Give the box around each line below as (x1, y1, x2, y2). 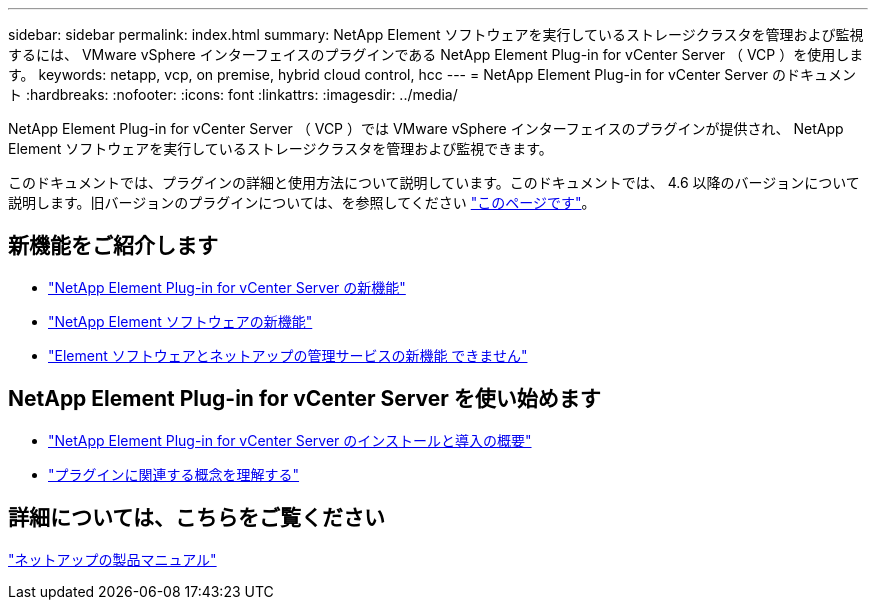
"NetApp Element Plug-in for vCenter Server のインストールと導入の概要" (48, 431, 532, 449)
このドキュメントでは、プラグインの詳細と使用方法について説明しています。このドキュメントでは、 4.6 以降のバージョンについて (8, 174, 860, 191)
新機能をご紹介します (8, 233, 218, 259)
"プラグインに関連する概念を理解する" (48, 465, 300, 483)
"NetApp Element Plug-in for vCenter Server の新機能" (48, 278, 406, 296)
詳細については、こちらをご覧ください (8, 505, 385, 531)
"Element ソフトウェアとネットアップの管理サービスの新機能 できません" (48, 346, 528, 364)
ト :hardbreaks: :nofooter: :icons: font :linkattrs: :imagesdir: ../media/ (8, 86, 458, 103)
